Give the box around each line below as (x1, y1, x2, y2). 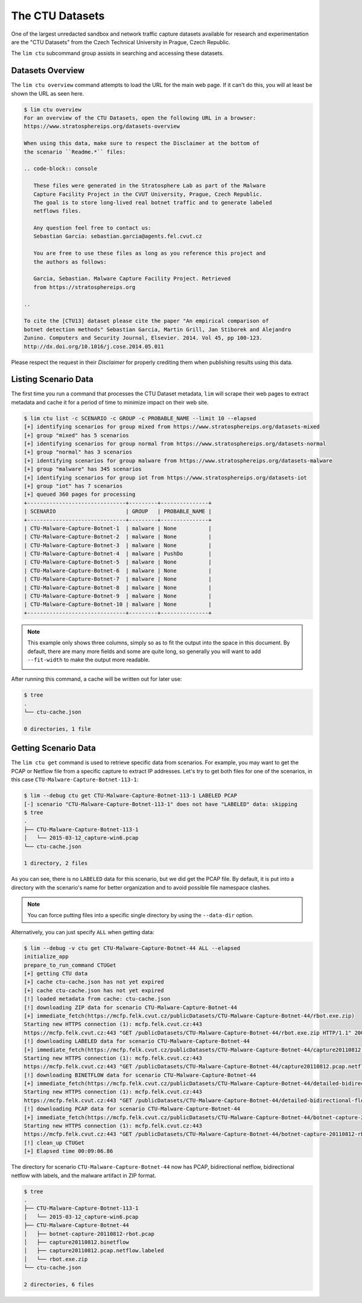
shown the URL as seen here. (11, 89, 84, 97)
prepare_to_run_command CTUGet (24, 961, 117, 969)
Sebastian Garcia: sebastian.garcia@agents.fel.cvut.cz (33, 233, 202, 240)
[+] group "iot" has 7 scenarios (24, 483, 123, 489)
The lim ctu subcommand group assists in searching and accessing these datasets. (11, 50, 224, 57)
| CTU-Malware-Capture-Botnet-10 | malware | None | (24, 601, 212, 608)
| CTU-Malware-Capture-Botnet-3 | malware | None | (24, 542, 212, 548)
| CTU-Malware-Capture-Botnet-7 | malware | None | (24, 576, 212, 583)
